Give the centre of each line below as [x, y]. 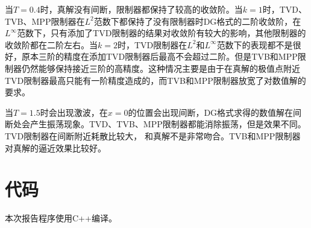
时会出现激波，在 [74, 112]
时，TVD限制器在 [152, 44]
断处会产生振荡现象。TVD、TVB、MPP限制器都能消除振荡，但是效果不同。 [155, 124]
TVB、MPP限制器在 [45, 21]
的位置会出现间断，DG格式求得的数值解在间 [215, 112]
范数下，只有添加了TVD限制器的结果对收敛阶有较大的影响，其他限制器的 [162, 33]
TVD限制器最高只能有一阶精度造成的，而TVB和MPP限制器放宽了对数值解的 [155, 80]
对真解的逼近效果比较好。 [55, 147]
